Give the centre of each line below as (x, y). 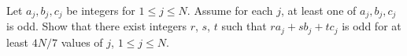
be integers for (101, 10)
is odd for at (372, 26)
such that (244, 26)
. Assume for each (230, 10)
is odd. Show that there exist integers (96, 26)
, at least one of (318, 10)
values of (82, 42)
